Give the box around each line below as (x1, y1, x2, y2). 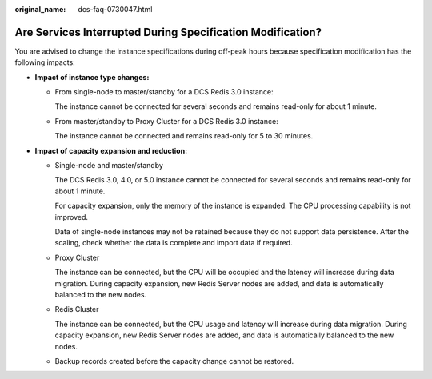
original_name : (14, 5, 66, 14)
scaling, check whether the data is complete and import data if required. (54, 238, 293, 248)
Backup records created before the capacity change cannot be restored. (54, 356, 294, 365)
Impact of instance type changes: (34, 72, 150, 82)
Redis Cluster (54, 305, 99, 314)
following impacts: (14, 58, 75, 67)
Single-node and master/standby (54, 161, 164, 170)
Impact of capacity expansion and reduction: (34, 146, 188, 155)
